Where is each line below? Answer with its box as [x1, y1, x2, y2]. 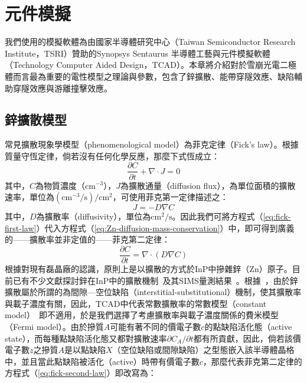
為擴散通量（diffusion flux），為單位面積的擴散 [120, 179, 296, 191]
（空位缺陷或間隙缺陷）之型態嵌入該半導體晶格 [112, 343, 295, 356]
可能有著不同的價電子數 [110, 320, 201, 332]
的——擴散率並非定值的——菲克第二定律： [5, 233, 170, 245]
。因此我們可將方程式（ [172, 210, 263, 222]
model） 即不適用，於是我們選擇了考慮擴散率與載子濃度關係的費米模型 [5, 309, 279, 321]
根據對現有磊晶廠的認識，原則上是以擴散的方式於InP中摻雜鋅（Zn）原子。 [5, 262, 292, 274]
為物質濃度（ [35, 179, 86, 191]
